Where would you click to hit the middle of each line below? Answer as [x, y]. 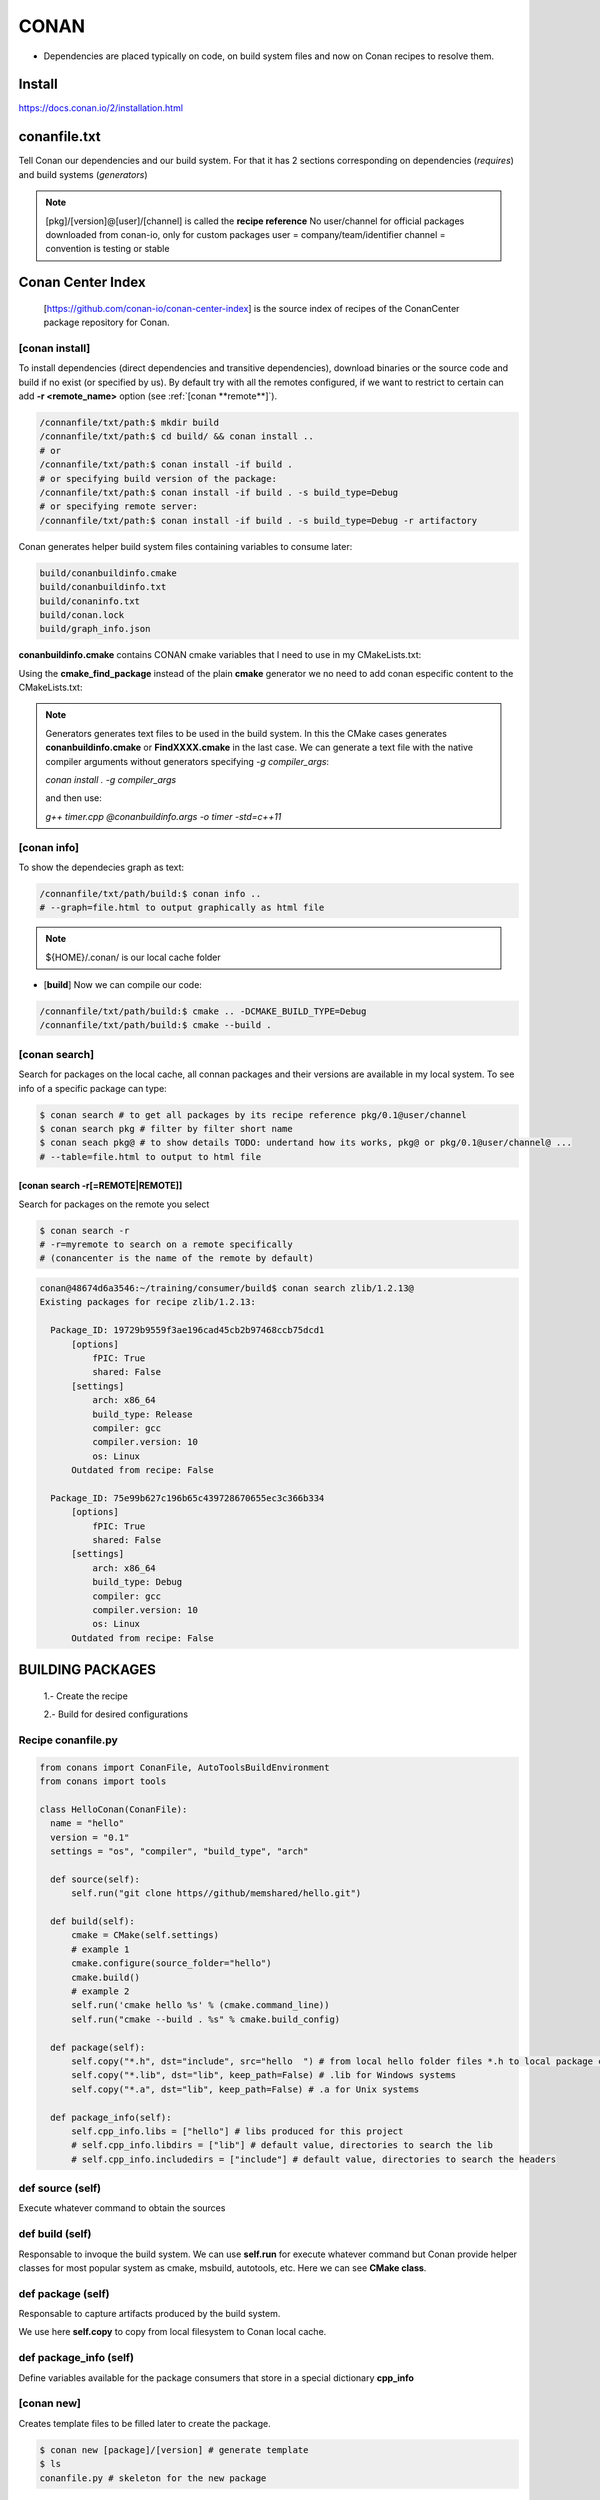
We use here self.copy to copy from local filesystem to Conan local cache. [172, 2332]
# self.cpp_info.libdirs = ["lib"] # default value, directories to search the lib [282, 2145]
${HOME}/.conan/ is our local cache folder [133, 957]
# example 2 [100, 1991]
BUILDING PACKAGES [87, 1670]
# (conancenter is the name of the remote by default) [176, 1258]
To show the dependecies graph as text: [101, 867]
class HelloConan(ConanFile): [113, 1809]
